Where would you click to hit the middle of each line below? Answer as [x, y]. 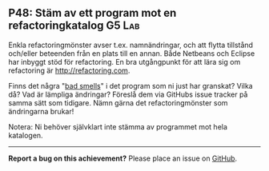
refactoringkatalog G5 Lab [74, 26]
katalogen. [26, 135]
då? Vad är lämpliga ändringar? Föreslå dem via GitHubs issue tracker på [128, 94]
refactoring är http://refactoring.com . [69, 70]
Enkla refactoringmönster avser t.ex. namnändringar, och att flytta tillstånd [131, 45]
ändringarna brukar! [41, 111]
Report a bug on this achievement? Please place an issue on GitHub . [123, 158]
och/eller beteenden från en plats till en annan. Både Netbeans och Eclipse [132, 53]
